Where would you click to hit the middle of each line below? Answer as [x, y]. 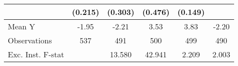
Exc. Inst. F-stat [36, 54]
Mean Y [22, 26]
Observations [30, 40]
